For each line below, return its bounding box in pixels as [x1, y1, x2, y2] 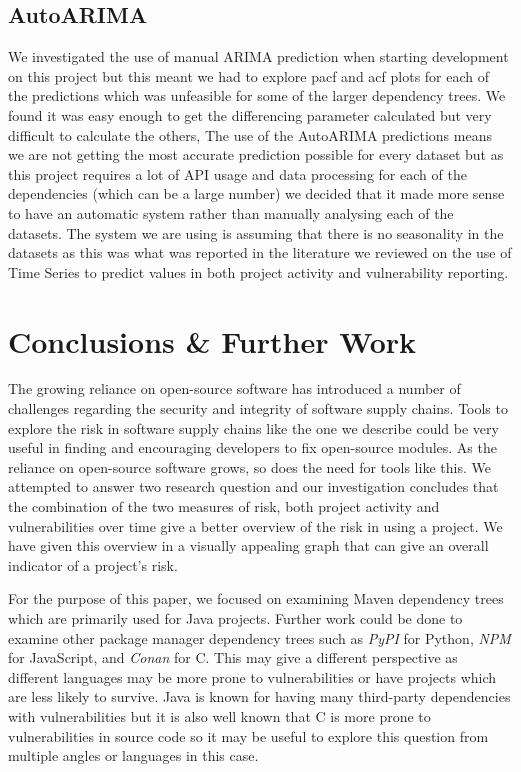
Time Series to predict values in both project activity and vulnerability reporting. [8, 261, 509, 282]
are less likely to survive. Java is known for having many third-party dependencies [8, 686, 511, 707]
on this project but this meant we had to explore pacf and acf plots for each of [8, 65, 490, 86]
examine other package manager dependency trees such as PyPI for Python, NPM [8, 627, 511, 648]
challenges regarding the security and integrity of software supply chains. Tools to [8, 398, 508, 419]
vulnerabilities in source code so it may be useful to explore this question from [8, 725, 489, 746]
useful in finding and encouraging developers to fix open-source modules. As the [8, 437, 497, 458]
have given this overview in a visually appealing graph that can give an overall [8, 535, 489, 556]
